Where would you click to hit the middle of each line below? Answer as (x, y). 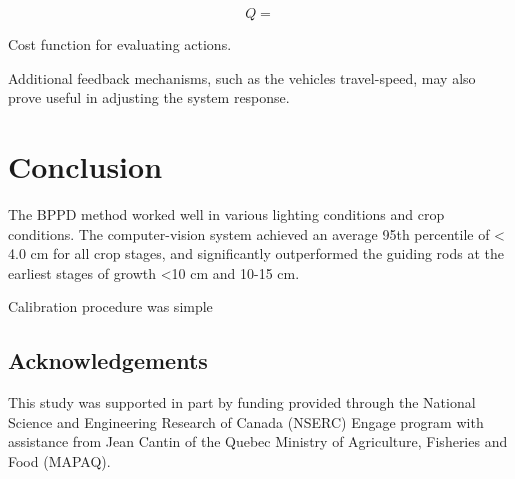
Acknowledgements (108, 360)
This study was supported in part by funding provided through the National (242, 402)
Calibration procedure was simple (110, 306)
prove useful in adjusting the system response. (149, 97)
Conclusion (85, 165)
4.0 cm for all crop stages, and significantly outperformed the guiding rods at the (256, 253)
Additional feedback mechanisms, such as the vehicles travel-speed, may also (242, 77)
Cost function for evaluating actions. (120, 44)
